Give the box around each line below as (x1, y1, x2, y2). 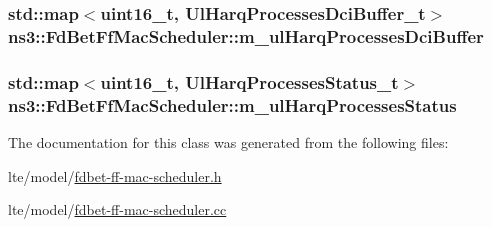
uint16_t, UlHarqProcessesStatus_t (100, 69, 399, 94)
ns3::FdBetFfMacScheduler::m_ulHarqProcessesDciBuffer (8, 23, 484, 48)
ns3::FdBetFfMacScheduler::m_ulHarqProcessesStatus (8, 92, 457, 117)
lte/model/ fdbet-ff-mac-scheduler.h (8, 165, 222, 186)
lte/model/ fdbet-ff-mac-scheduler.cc (8, 199, 227, 220)
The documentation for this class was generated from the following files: (8, 131, 449, 152)
